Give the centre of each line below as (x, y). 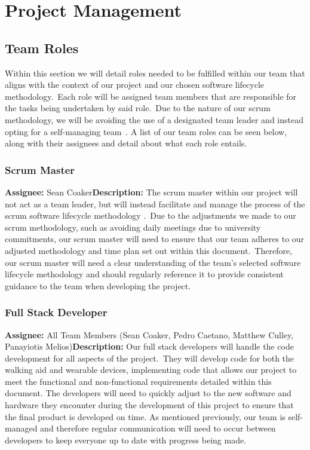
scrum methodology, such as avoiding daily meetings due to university (133, 227)
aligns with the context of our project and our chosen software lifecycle (134, 85)
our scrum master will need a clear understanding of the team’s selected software (153, 262)
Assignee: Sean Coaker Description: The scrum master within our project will (151, 192)
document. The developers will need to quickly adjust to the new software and (148, 393)
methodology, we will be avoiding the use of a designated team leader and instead (154, 119)
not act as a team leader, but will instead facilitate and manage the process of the (155, 203)
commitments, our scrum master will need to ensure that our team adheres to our (155, 239)
